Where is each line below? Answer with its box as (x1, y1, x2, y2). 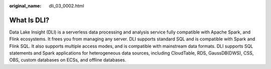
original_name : (9, 3, 42, 8)
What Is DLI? (9, 15, 50, 24)
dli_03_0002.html (49, 3, 84, 8)
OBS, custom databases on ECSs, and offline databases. (9, 57, 126, 63)
